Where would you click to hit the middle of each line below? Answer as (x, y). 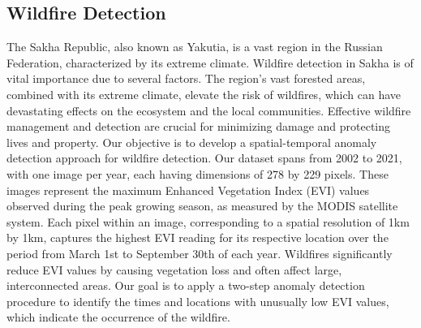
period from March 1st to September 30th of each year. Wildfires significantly (200, 253)
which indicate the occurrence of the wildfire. (118, 317)
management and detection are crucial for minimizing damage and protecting (199, 126)
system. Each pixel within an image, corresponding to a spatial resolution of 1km (208, 221)
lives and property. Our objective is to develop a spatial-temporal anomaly (192, 142)
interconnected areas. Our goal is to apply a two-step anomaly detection (186, 285)
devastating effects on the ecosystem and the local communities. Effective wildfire (209, 110)
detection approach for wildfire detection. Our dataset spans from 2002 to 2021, (204, 158)
